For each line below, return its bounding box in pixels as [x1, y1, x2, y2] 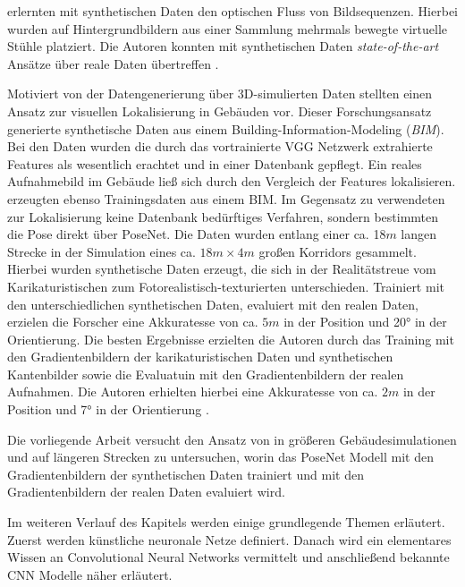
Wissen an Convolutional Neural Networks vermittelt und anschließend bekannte [7, 548, 450, 566]
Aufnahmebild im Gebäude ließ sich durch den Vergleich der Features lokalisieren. [7, 172, 456, 191]
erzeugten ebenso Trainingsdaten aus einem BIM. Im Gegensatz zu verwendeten [7, 189, 445, 208]
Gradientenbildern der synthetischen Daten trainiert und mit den [7, 464, 364, 483]
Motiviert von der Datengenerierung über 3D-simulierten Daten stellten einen [7, 84, 433, 103]
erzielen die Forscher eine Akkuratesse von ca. [7, 312, 258, 331]
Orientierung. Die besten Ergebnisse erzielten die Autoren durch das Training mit [7, 329, 454, 348]
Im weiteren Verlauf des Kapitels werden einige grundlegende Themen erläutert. [7, 513, 445, 532]
